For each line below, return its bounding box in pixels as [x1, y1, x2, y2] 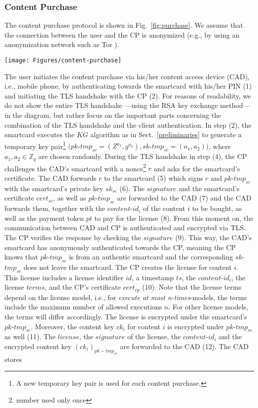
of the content [143, 203, 185, 213]
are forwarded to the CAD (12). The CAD [120, 341, 249, 351]
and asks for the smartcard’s [154, 163, 240, 173]
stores [4, 354, 22, 364]
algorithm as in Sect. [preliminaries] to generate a [90, 129, 242, 140]
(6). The [119, 183, 145, 193]
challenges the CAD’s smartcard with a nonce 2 [4, 161, 146, 173]
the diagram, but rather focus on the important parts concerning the [12, 110, 221, 120]
